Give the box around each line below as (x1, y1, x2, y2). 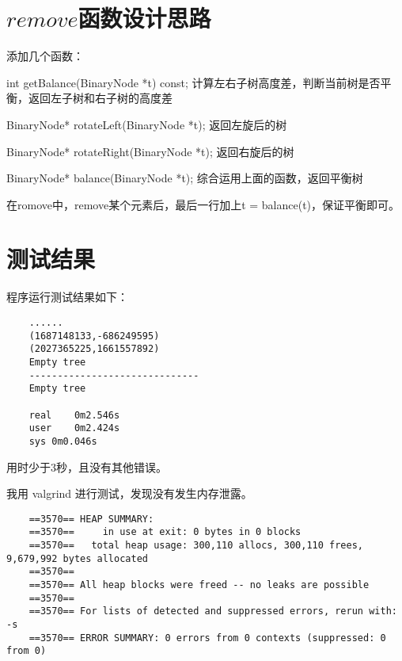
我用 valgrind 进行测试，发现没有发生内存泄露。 (6, 485, 252, 502)
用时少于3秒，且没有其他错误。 (6, 458, 167, 475)
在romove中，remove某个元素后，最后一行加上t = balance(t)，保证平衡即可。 (6, 196, 400, 212)
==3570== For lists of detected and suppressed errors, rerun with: (28, 606, 397, 617)
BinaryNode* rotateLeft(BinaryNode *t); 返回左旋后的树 (6, 116, 287, 132)
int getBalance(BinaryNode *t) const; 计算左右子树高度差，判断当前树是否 (6, 74, 381, 90)
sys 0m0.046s (28, 435, 97, 447)
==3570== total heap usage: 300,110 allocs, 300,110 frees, (28, 540, 364, 552)
